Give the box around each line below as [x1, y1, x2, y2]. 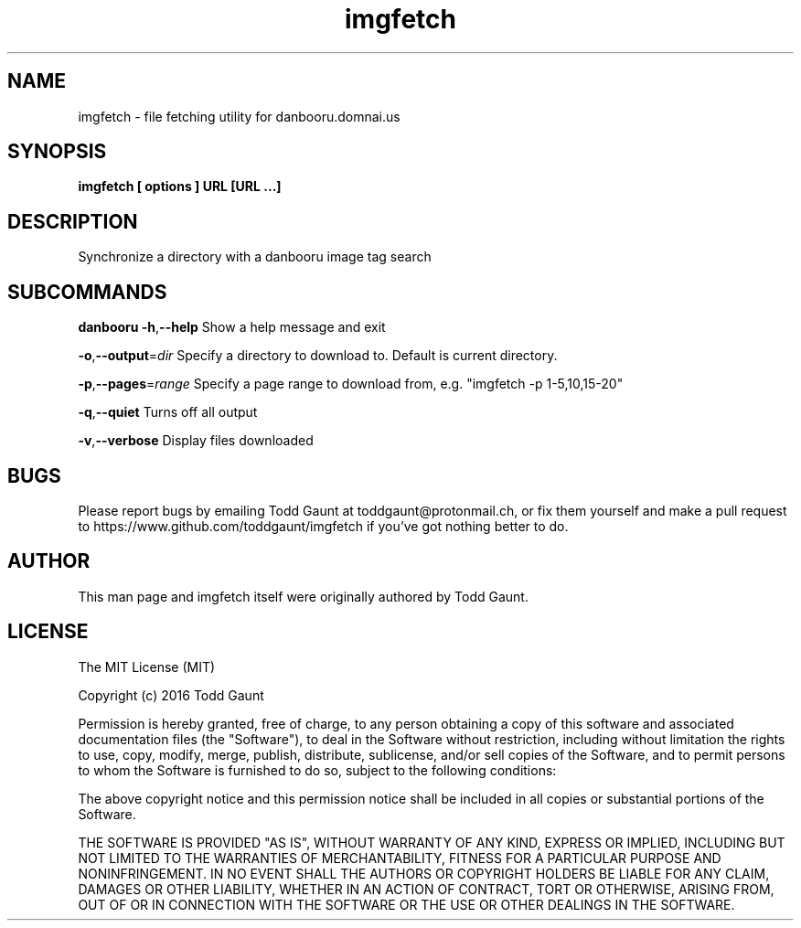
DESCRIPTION [7, 209, 138, 233]
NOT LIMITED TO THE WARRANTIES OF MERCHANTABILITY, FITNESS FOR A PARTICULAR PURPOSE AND [78, 849, 721, 866]
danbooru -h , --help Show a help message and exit [78, 319, 386, 336]
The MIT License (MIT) [78, 658, 216, 675]
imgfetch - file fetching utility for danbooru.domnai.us [78, 108, 400, 124]
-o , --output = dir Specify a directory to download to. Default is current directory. [78, 347, 558, 364]
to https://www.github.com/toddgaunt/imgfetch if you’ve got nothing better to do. [78, 517, 569, 534]
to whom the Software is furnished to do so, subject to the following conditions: [78, 762, 557, 778]
